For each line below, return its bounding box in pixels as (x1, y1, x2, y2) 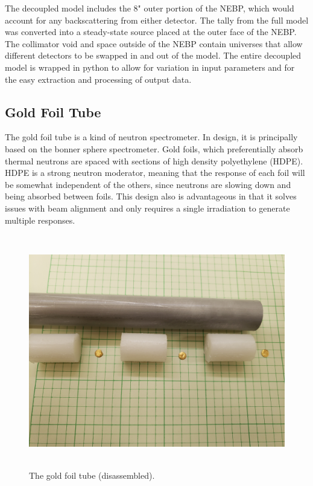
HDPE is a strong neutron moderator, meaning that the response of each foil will (5, 166, 305, 179)
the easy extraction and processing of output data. (5, 73, 192, 85)
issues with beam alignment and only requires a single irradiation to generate (5, 201, 290, 214)
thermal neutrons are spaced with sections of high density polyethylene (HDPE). (5, 154, 303, 167)
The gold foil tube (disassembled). (29, 468, 155, 481)
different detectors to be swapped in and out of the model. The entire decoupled (5, 49, 302, 62)
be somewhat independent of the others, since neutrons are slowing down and (5, 178, 291, 190)
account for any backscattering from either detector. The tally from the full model (5, 13, 309, 26)
